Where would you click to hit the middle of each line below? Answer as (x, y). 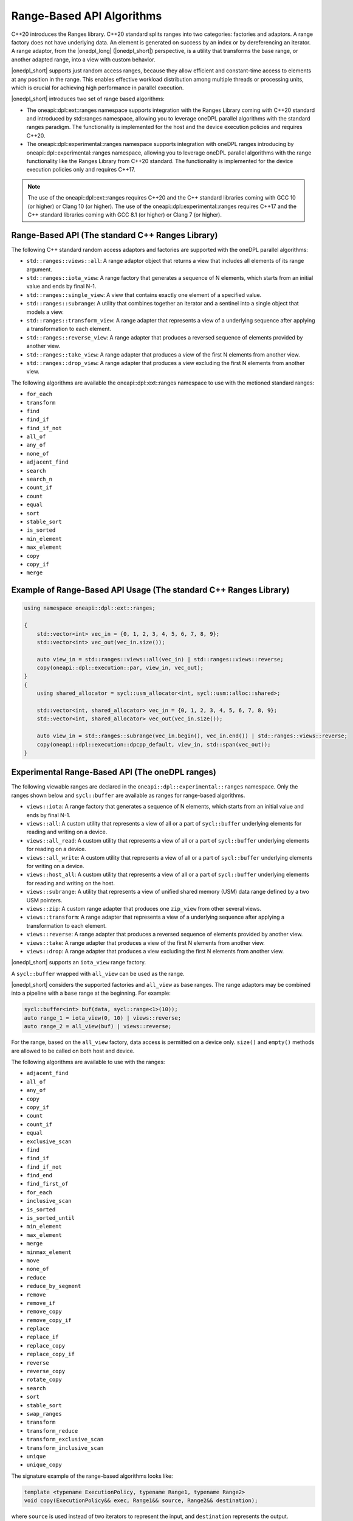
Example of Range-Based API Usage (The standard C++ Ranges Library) (150, 590)
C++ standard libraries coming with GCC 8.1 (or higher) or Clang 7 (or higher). (125, 214)
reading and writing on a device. (67, 832)
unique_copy (44, 1465)
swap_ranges (44, 1414)
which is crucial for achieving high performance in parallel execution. (98, 88)
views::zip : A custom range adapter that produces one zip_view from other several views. (144, 908)
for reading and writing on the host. (71, 883)
